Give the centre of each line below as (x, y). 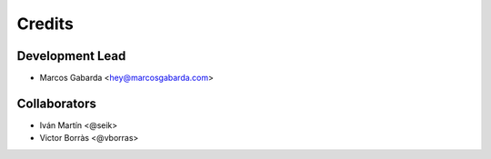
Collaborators (57, 103)
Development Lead (71, 56)
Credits (45, 24)
